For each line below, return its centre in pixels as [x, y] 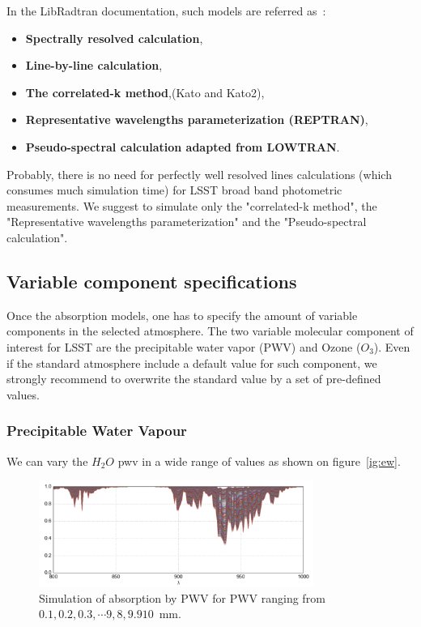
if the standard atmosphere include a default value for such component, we [192, 363]
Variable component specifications [152, 281]
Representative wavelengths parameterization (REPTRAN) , [197, 119]
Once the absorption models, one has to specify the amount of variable [182, 315]
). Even [392, 346]
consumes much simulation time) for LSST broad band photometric [174, 190]
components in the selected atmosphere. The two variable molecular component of [210, 331]
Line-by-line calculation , [94, 65]
